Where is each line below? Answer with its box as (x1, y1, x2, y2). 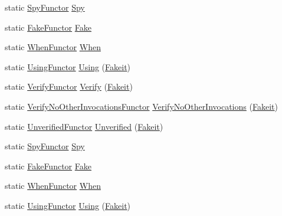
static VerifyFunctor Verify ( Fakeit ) (5, 80, 133, 93)
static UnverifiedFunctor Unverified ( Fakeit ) (5, 120, 163, 132)
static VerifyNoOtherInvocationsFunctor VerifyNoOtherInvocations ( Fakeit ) (5, 100, 278, 112)
